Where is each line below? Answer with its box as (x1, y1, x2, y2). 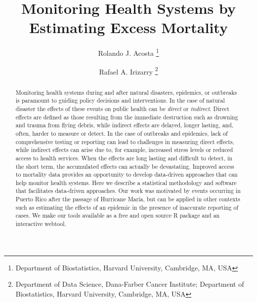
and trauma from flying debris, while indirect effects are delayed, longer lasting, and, (15, 121, 234, 129)
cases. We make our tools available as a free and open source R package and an (15, 211, 220, 220)
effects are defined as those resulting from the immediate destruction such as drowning (15, 113, 238, 121)
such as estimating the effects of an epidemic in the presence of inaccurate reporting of (15, 203, 239, 211)
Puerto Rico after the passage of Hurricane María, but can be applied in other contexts (15, 195, 241, 203)
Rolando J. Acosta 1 (98, 46, 159, 58)
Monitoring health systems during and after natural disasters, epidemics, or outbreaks (15, 88, 237, 96)
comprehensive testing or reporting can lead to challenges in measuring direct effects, (15, 137, 234, 146)
